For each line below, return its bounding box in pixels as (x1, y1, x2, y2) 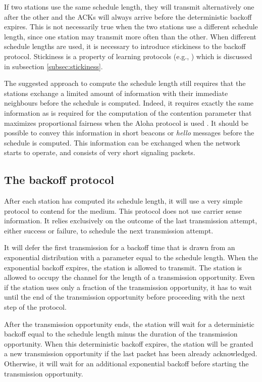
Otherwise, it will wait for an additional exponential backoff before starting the (4, 358, 249, 369)
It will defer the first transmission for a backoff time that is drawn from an (4, 242, 235, 253)
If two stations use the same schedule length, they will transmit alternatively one (4, 2, 254, 12)
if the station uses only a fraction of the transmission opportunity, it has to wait (4, 281, 252, 292)
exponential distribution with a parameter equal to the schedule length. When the (4, 252, 258, 263)
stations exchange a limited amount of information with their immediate (4, 87, 228, 98)
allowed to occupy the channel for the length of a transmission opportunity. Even (4, 272, 255, 282)
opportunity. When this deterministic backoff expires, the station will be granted (4, 338, 253, 349)
